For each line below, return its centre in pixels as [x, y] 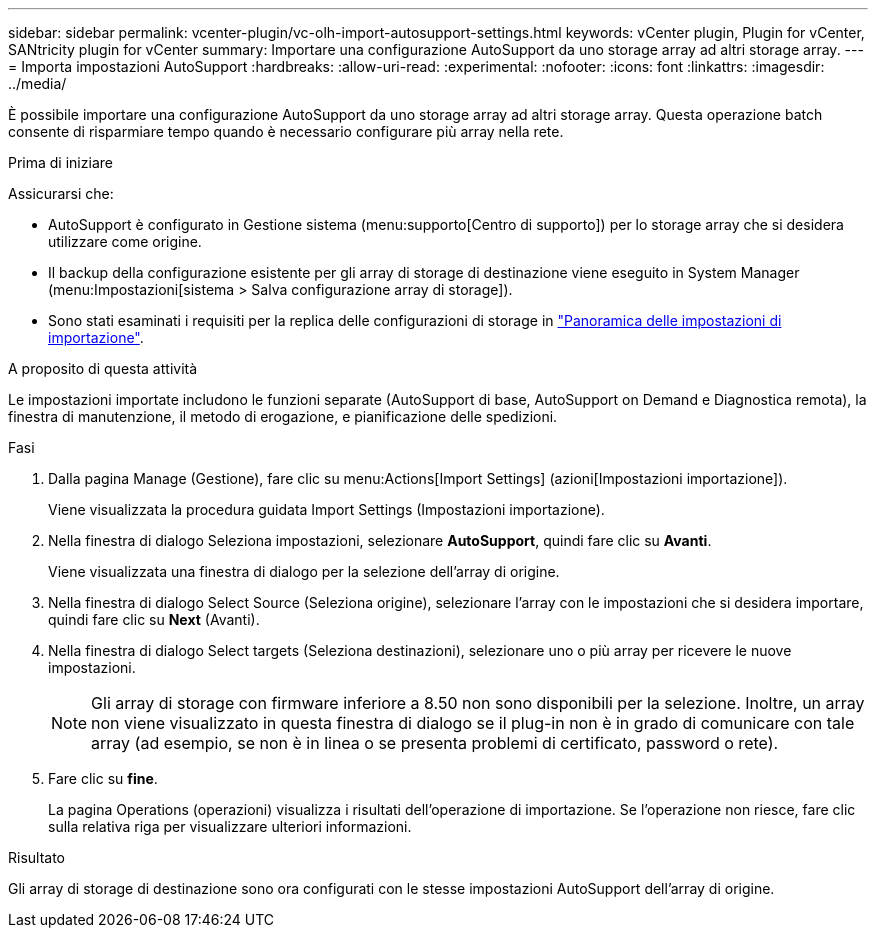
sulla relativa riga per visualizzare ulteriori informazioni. [230, 826]
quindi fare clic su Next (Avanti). [154, 619]
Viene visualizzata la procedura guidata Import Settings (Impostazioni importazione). [326, 509]
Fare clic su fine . [103, 778]
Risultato [37, 857]
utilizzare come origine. [125, 241]
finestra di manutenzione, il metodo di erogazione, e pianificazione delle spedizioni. [283, 416]
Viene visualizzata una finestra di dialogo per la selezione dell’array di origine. [304, 571]
